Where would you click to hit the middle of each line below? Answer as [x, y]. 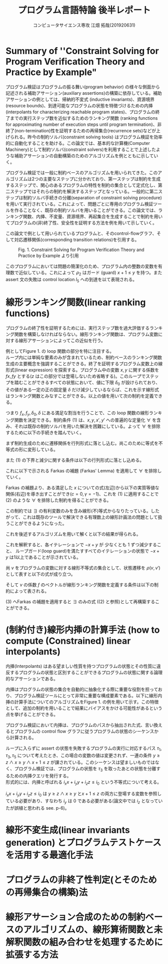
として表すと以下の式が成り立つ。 [41, 574]
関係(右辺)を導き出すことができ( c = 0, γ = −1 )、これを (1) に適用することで [82, 494]
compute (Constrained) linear [68, 641]
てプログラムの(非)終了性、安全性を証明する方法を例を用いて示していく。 [81, 222]
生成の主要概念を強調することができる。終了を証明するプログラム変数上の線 [84, 364]
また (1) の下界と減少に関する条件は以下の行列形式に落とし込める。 [75, 460]
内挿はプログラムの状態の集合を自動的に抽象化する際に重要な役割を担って [82, 689]
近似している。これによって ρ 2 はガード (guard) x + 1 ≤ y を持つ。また [90, 273]
